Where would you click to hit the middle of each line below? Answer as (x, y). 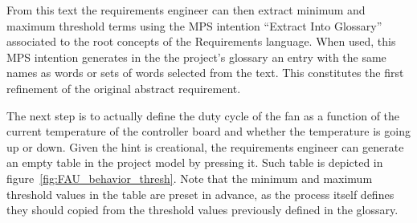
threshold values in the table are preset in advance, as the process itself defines (200, 194)
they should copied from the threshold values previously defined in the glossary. (202, 210)
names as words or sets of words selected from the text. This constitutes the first (205, 73)
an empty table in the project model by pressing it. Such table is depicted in (195, 162)
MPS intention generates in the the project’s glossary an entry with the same (196, 57)
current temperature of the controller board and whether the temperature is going (208, 131)
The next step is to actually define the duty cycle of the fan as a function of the (203, 115)
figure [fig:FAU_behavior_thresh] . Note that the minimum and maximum (190, 178)
